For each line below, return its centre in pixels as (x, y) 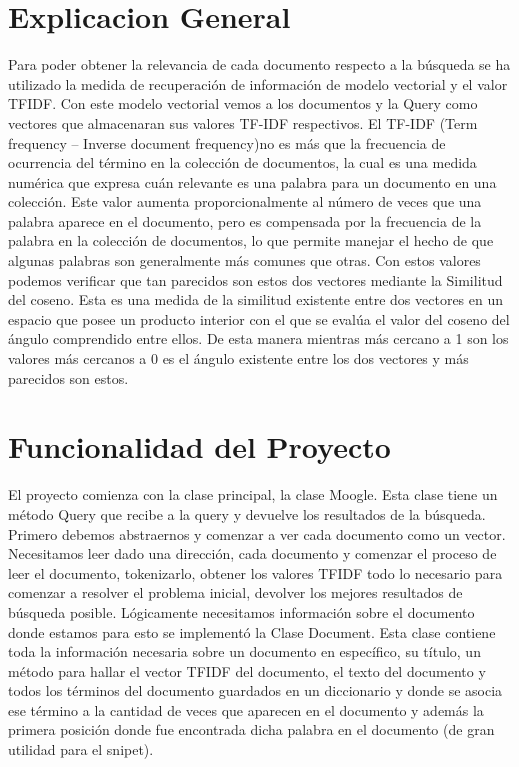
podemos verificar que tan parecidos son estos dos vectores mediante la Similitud (255, 279)
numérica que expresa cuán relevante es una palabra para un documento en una (252, 181)
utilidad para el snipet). (81, 749)
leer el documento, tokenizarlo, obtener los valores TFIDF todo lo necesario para (255, 572)
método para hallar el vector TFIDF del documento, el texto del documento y (247, 670)
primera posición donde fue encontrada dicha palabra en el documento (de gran (251, 729)
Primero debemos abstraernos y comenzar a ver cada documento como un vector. (257, 533)
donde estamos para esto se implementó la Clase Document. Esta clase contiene (252, 631)
